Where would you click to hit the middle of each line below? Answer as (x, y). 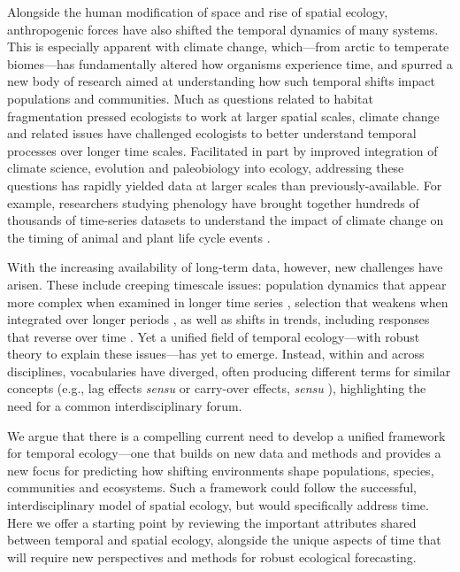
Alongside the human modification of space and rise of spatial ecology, (198, 12)
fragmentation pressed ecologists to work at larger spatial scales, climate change (223, 116)
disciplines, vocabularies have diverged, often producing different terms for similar (229, 371)
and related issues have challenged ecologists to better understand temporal (212, 133)
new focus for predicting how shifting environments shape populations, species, (221, 470)
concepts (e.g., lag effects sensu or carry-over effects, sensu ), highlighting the (217, 388)
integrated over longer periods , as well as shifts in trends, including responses (218, 319)
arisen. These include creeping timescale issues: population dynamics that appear (227, 284)
